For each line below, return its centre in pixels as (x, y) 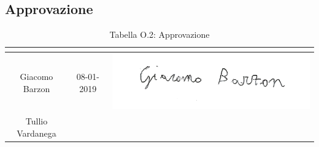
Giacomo (37, 77)
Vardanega (37, 133)
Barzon (37, 88)
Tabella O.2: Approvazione (159, 34)
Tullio (37, 121)
